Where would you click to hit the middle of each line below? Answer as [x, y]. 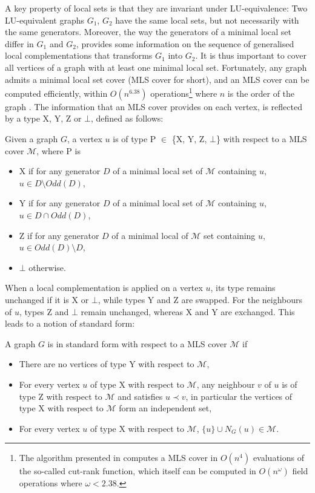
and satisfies [140, 396]
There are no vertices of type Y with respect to [107, 364]
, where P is [58, 150]
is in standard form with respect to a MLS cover [137, 343]
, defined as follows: [127, 118]
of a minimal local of [150, 235]
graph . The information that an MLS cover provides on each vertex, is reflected [154, 106]
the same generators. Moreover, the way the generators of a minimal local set [148, 32]
